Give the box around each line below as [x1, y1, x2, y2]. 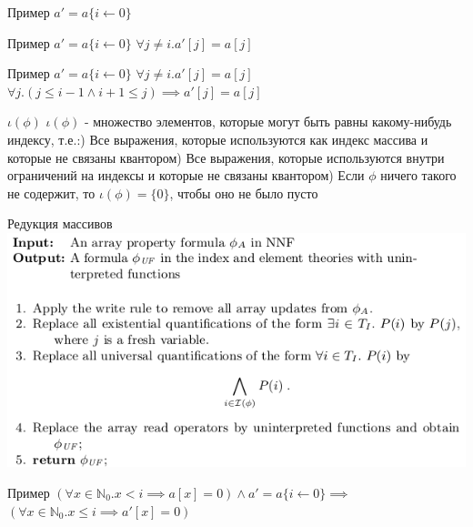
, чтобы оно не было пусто [169, 183, 318, 202]
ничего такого [380, 166, 457, 185]
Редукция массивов [7, 214, 113, 233]
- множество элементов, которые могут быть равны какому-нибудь [84, 112, 452, 131]
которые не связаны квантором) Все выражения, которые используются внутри [7, 147, 445, 167]
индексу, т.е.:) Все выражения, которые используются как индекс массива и [7, 129, 428, 148]
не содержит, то [7, 183, 96, 202]
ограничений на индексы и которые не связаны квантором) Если [7, 166, 365, 185]
